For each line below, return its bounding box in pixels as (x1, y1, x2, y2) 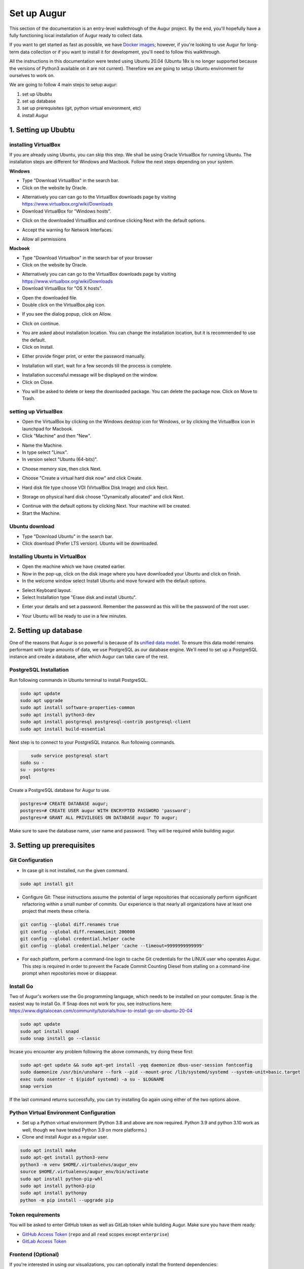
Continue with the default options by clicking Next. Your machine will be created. (22, 503, 191, 509)
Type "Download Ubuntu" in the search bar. (22, 533, 113, 539)
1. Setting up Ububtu (9, 125, 75, 134)
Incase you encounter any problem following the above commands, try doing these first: (9, 1048, 194, 1054)
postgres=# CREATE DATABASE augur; (20, 800, 108, 807)
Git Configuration (9, 857, 53, 864)
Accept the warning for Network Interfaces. (22, 226, 113, 233)
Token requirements (9, 1211, 60, 1218)
